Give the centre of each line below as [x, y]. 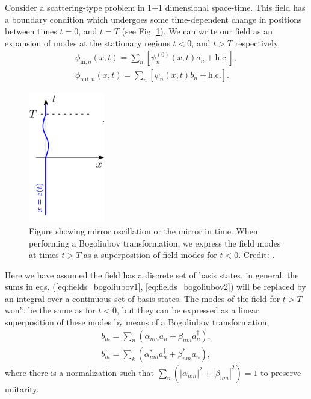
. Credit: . [257, 255]
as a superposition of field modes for [150, 255]
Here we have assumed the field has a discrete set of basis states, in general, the [152, 275]
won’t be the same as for [50, 310]
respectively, [257, 42]
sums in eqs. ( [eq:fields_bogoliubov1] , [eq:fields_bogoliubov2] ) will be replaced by [155, 287]
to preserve [281, 372]
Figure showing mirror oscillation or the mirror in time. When [143, 231]
